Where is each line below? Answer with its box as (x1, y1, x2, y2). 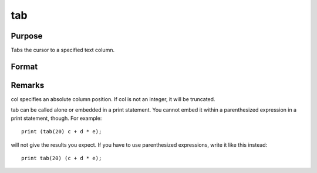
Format (11, 61, 38, 71)
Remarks (11, 80, 45, 90)
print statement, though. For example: (11, 115, 102, 122)
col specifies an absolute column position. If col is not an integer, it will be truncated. (11, 95, 215, 102)
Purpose (11, 31, 43, 41)
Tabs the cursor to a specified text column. (11, 47, 114, 54)
